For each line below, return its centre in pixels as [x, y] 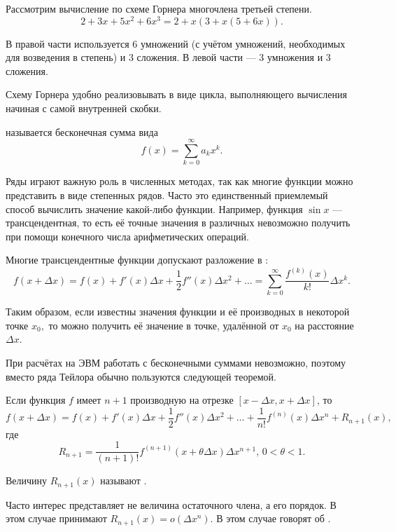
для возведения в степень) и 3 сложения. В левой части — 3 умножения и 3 [168, 57]
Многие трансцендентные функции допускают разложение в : [137, 260]
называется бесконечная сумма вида [82, 131]
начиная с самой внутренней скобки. [84, 108]
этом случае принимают [56, 518]
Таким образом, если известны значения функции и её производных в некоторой [178, 312]
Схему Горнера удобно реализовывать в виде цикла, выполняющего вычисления [176, 94]
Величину [27, 480]
